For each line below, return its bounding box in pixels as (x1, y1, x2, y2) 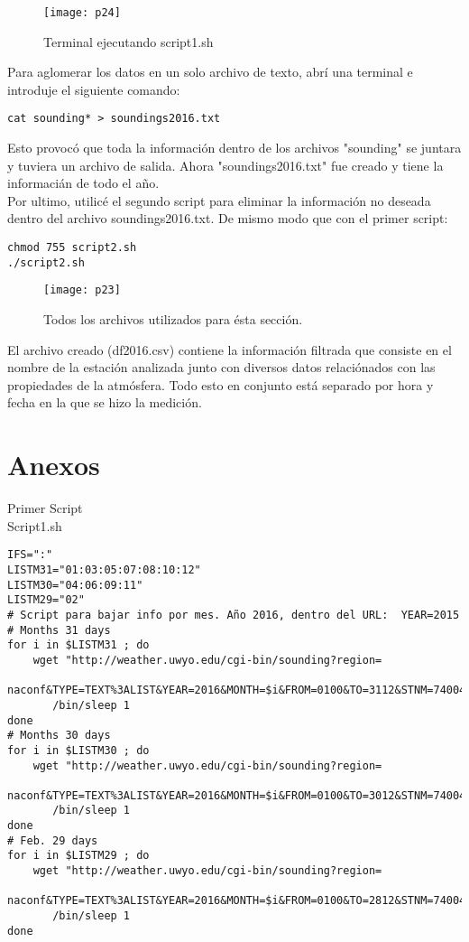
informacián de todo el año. (7, 173, 160, 192)
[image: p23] (43, 284, 121, 297)
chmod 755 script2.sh (7, 241, 137, 255)
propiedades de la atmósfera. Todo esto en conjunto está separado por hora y (7, 375, 434, 394)
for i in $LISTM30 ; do (7, 743, 150, 757)
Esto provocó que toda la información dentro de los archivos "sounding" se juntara (7, 138, 462, 157)
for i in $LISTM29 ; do (7, 849, 150, 863)
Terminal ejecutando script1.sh (43, 32, 214, 51)
